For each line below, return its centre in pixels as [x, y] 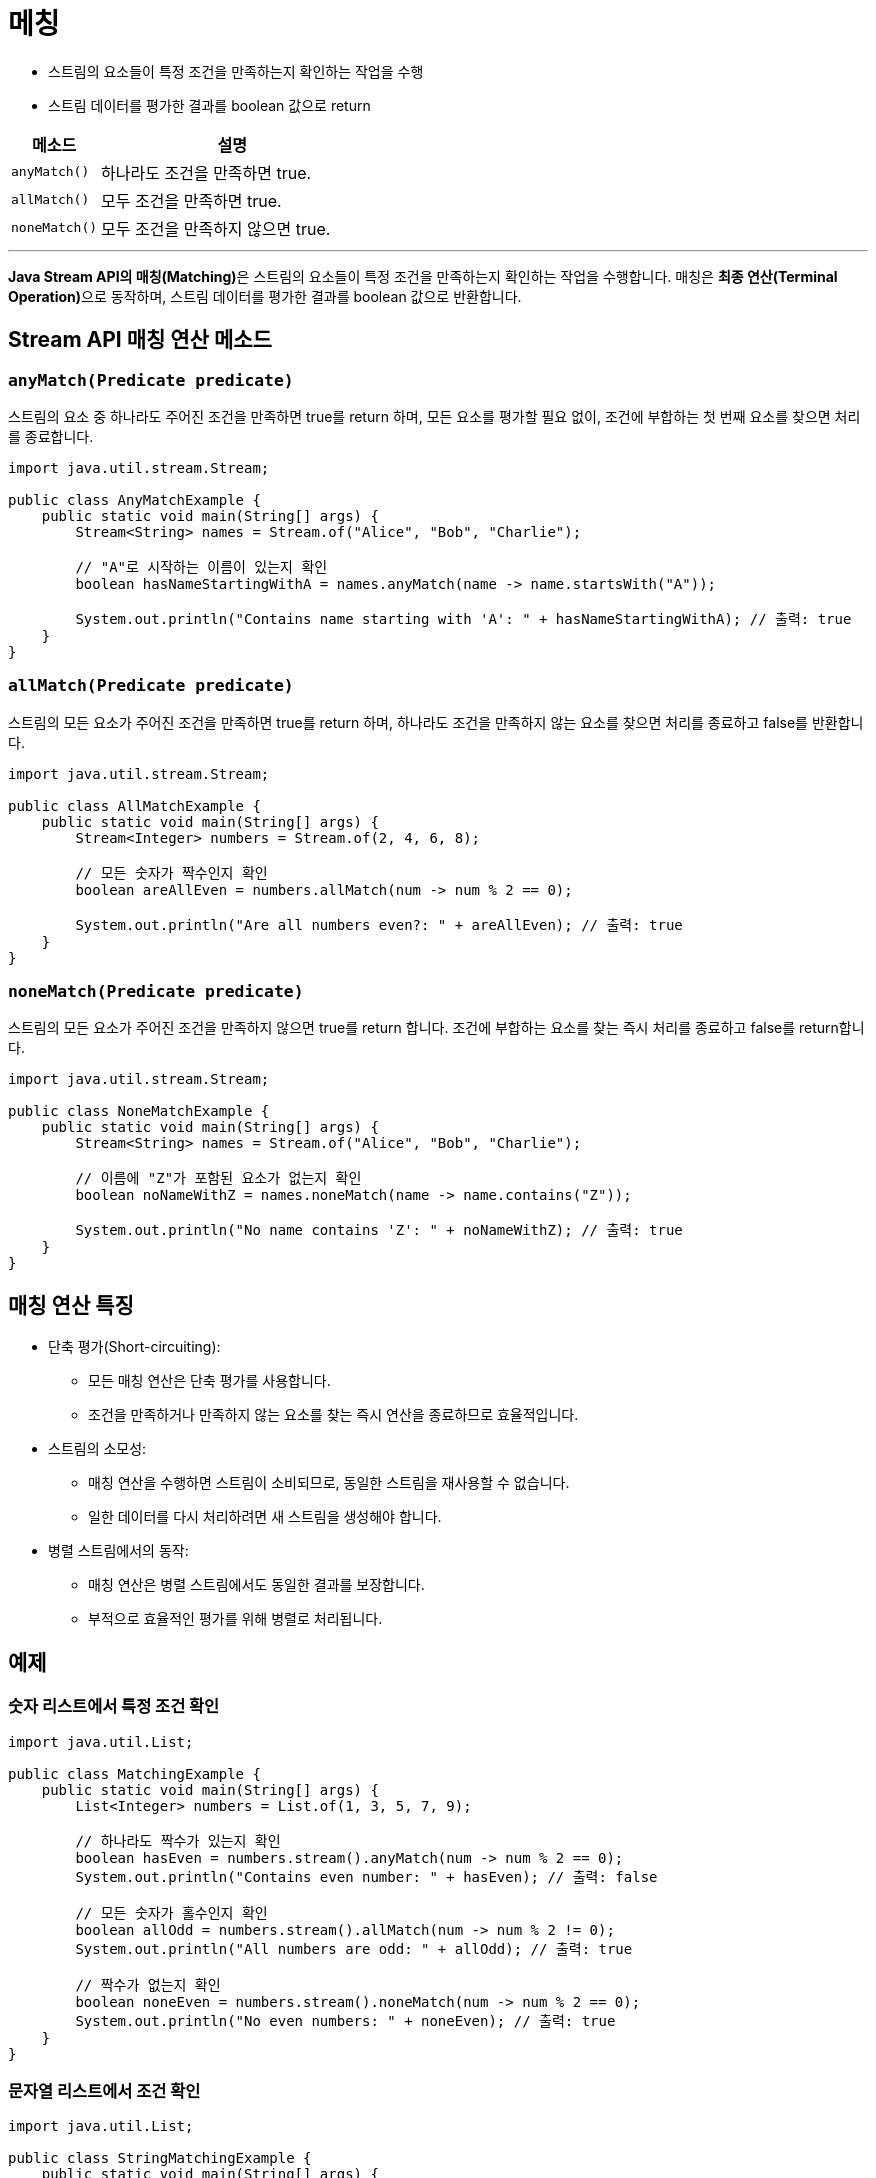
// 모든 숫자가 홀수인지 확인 [171, 1912]
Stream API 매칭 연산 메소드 [140, 340]
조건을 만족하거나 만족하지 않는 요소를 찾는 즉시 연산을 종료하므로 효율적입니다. [333, 1415]
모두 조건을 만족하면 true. [191, 200]
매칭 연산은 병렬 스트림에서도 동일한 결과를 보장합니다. [256, 1585]
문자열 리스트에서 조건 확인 [104, 2090]
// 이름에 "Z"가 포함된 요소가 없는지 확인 [218, 1178]
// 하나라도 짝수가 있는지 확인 [178, 1840]
